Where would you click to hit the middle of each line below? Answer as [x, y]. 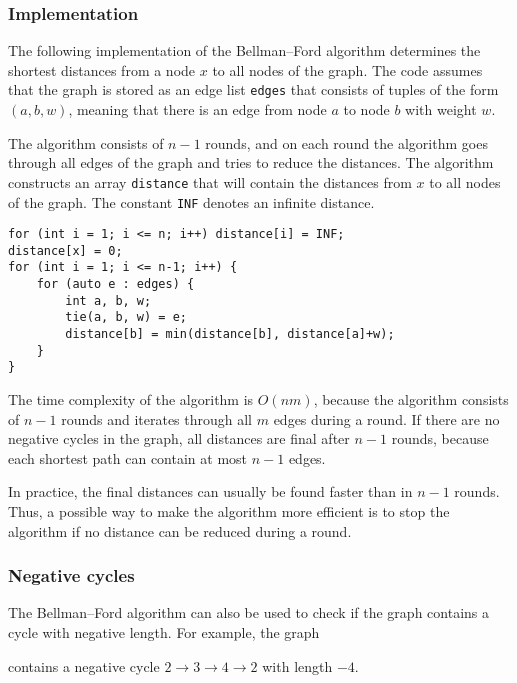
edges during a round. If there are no [386, 418]
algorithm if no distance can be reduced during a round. [180, 530]
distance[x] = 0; [65, 250]
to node [366, 109]
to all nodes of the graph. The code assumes [347, 69]
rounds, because [440, 438]
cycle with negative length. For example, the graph [164, 632]
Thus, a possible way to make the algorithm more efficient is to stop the [229, 511]
